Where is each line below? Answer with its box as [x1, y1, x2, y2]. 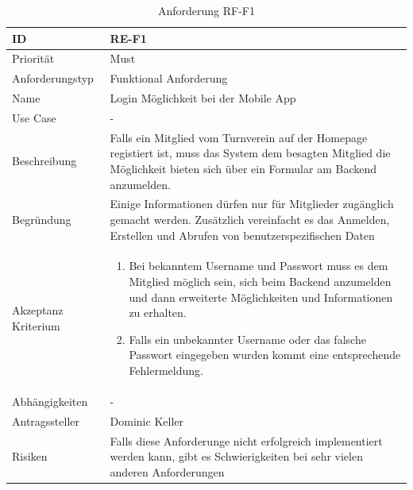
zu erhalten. [129, 304, 187, 321]
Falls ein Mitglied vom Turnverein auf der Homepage [110, 129, 368, 145]
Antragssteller [12, 412, 80, 429]
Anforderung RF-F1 [157, 2, 256, 18]
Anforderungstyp [12, 70, 94, 87]
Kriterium [12, 318, 60, 334]
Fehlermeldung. [129, 362, 203, 379]
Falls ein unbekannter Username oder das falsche [129, 330, 366, 347]
